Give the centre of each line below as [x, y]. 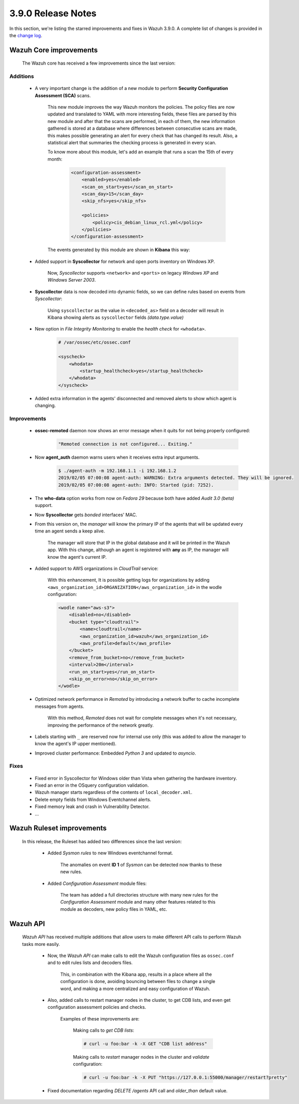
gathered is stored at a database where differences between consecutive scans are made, [142, 128]
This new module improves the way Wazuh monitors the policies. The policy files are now [141, 107]
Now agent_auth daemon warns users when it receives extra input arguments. [117, 457]
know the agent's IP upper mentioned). [76, 744]
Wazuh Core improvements [54, 50]
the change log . [26, 35]
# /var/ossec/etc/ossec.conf [95, 342]
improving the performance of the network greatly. [101, 725]
